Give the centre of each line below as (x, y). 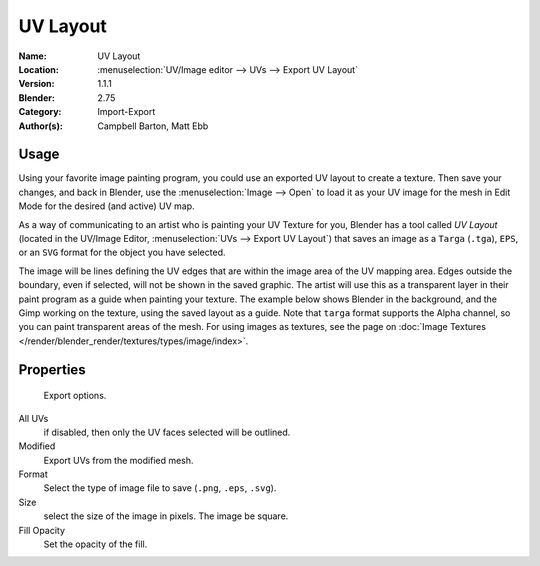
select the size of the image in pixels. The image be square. (166, 516)
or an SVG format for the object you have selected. (122, 252)
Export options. (75, 396)
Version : (36, 84)
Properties (52, 369)
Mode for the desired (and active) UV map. (106, 206)
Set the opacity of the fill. (95, 544)
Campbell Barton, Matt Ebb (153, 126)
